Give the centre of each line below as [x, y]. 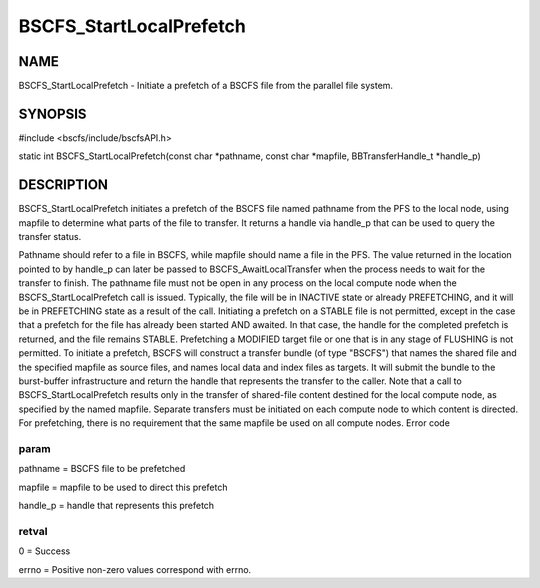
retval [33, 531]
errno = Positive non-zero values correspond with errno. [135, 569]
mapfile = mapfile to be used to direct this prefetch [123, 487]
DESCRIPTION [63, 185]
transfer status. [50, 237]
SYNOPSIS [52, 113]
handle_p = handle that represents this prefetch [116, 506]
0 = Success [44, 551]
